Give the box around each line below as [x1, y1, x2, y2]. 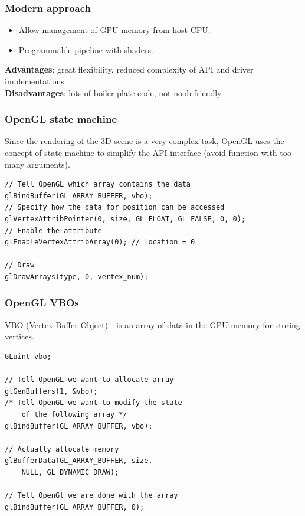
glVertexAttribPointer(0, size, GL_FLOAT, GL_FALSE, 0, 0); [5, 214, 246, 223]
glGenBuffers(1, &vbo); [5, 387, 98, 396]
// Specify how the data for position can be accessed [5, 203, 225, 212]
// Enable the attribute [5, 226, 102, 235]
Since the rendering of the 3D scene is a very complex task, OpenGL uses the [5, 135, 284, 147]
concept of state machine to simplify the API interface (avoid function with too [5, 146, 292, 158]
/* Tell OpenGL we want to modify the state [5, 399, 182, 407]
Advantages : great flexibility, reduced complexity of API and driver [5, 63, 254, 76]
